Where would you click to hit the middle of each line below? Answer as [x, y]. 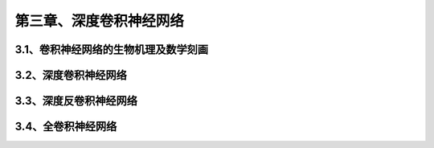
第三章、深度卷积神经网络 [100, 21]
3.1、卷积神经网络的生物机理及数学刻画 [112, 49]
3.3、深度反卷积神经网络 [76, 101]
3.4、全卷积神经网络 [66, 127]
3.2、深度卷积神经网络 [71, 75]
